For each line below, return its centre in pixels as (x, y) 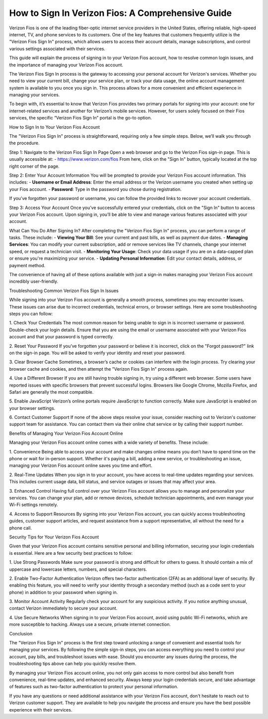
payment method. (27, 265)
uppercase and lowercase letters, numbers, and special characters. (78, 569)
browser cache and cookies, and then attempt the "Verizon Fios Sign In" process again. (99, 369)
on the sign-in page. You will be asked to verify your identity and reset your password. (97, 353)
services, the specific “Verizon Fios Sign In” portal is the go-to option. (81, 118)
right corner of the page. (34, 166)
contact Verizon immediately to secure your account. (63, 608)
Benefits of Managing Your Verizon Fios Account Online (66, 433)
